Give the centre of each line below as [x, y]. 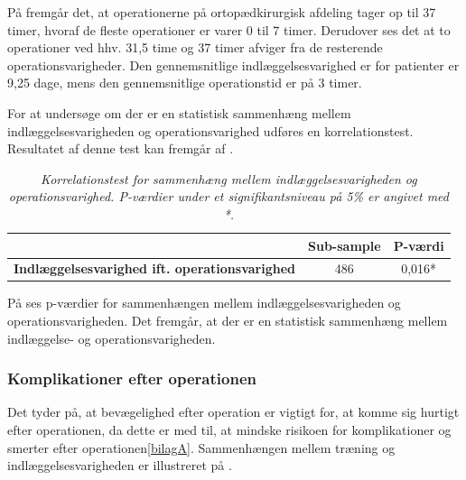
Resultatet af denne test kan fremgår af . [121, 148]
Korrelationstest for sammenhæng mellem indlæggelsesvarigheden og [229, 178]
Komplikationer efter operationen [132, 378]
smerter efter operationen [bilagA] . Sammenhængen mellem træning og [201, 447]
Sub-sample [345, 245]
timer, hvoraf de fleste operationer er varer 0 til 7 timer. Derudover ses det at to [229, 29]
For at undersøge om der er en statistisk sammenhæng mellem [179, 112]
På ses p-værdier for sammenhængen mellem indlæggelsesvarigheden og [204, 303]
